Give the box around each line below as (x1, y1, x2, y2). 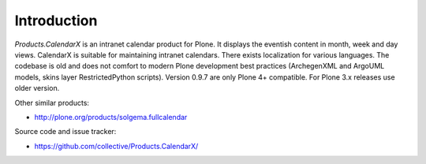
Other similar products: (14, 98, 90, 107)
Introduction (14, 12, 98, 29)
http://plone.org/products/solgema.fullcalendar (34, 112, 188, 121)
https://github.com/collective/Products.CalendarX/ (34, 141, 199, 151)
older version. (14, 84, 60, 93)
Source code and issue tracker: (14, 127, 117, 136)
